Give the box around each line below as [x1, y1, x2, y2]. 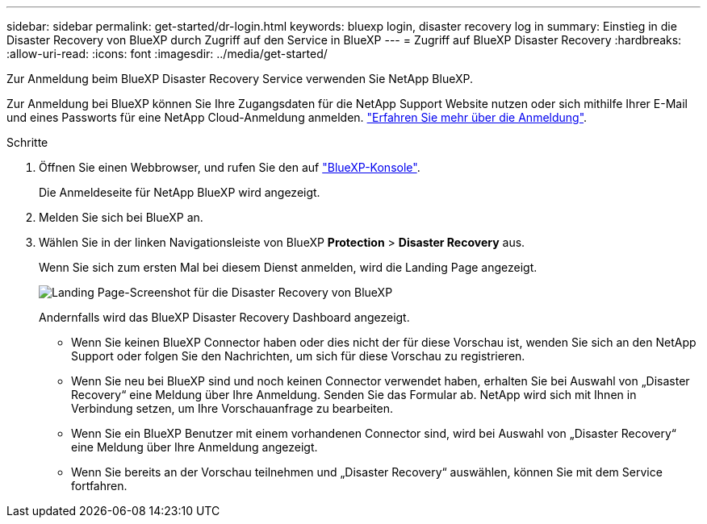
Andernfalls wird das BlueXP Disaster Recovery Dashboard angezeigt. [39, 310, 410, 324]
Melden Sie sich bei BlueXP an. [39, 210, 203, 224]
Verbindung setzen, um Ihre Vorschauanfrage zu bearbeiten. [71, 401, 393, 415]
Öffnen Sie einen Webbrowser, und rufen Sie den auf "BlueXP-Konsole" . [39, 160, 420, 174]
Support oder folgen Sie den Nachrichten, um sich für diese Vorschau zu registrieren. [71, 349, 525, 363]
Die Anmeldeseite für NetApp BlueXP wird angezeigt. [39, 185, 320, 199]
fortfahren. [71, 479, 128, 493]
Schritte [6, 135, 48, 149]
